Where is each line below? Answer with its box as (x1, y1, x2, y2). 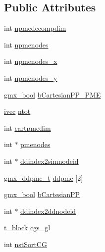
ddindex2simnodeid (20, 155, 79, 166)
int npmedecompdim (4, 23, 66, 33)
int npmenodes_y (4, 72, 57, 83)
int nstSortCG (4, 239, 47, 249)
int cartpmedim (4, 122, 51, 133)
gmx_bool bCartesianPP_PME (4, 89, 101, 100)
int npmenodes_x (4, 56, 57, 66)
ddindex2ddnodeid (20, 205, 76, 216)
